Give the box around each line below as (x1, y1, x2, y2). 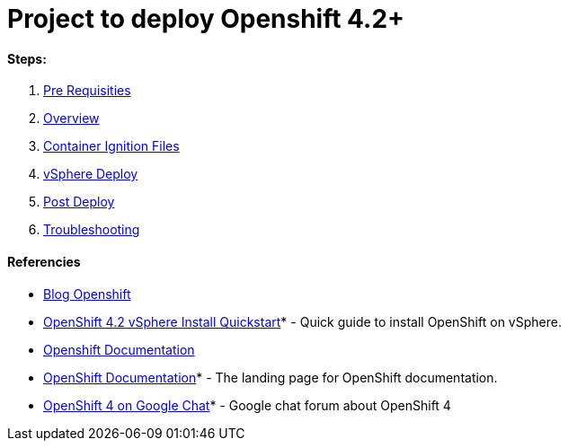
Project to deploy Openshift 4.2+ (7, 4, 405, 34)
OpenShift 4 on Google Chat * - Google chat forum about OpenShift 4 (43, 397, 451, 413)
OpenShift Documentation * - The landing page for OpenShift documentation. (43, 369, 498, 385)
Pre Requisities (43, 83, 131, 99)
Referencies (7, 253, 81, 269)
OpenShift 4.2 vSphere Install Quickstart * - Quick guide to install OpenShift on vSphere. (43, 313, 562, 329)
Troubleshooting (43, 222, 140, 238)
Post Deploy (43, 194, 115, 210)
